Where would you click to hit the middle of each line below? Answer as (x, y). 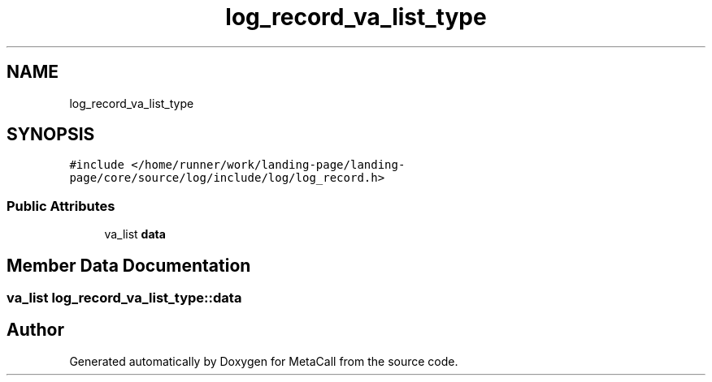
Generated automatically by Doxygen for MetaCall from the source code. (264, 361)
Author (35, 330)
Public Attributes (61, 206)
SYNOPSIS (51, 135)
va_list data (135, 234)
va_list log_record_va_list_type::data (124, 298)
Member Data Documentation (129, 265)
